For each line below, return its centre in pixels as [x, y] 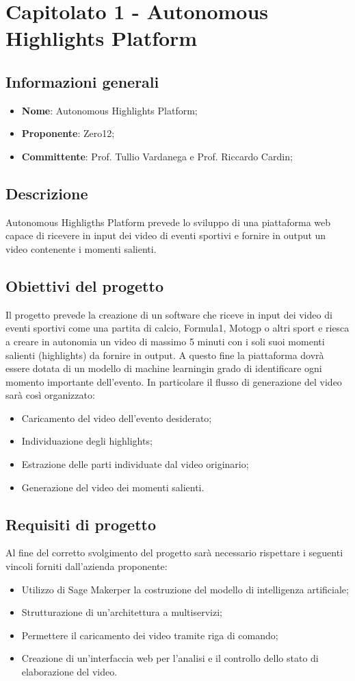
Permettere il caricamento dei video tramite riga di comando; [150, 635]
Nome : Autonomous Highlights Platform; [109, 110]
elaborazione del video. [69, 672]
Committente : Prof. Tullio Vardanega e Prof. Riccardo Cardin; [157, 156]
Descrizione [47, 193]
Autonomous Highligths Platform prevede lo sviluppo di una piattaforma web [168, 222]
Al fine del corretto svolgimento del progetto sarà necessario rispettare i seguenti [174, 553]
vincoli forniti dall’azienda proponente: [87, 566]
